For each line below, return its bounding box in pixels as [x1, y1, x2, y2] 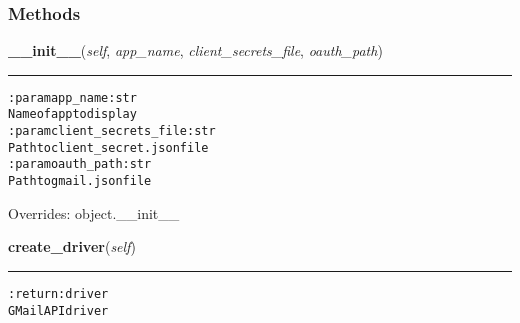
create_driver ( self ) [8, 236, 136, 257]
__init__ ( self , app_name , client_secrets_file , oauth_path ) [8, 40, 383, 61]
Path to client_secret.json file [8, 140, 209, 155]
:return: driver [8, 286, 109, 301]
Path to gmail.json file [8, 174, 152, 189]
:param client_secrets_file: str [8, 124, 216, 139]
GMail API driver [8, 303, 109, 318]
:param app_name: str [8, 90, 137, 105]
